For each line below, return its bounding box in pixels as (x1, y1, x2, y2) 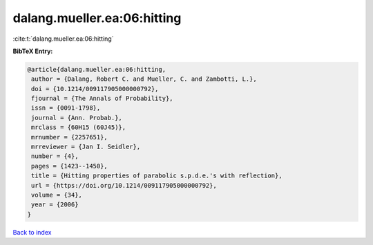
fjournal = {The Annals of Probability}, (31, 95, 173, 103)
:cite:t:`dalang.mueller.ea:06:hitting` (12, 35, 114, 43)
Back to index (12, 228, 52, 236)
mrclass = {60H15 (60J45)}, (31, 124, 126, 131)
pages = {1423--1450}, (31, 162, 108, 170)
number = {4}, (31, 153, 79, 160)
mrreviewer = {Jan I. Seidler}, (31, 143, 141, 151)
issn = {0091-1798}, (31, 104, 101, 112)
